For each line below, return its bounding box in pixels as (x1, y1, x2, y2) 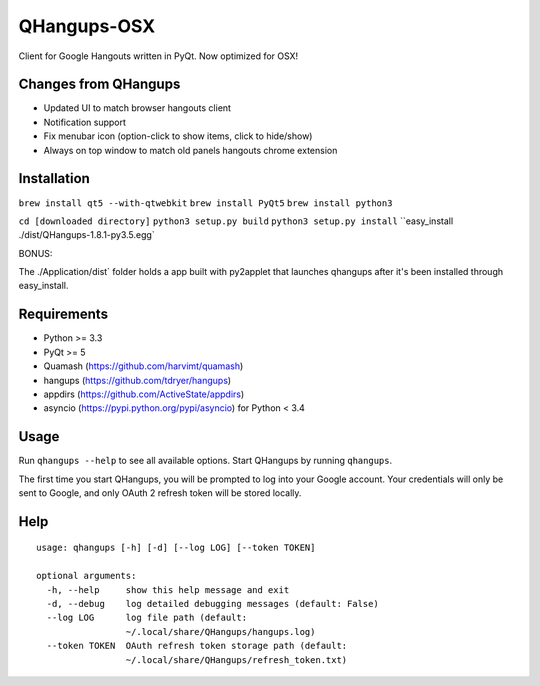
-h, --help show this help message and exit (46, 584, 290, 595)
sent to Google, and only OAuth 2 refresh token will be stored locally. (18, 487, 302, 499)
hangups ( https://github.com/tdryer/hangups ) (43, 374, 232, 386)
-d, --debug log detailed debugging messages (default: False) (46, 598, 379, 609)
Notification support (43, 116, 127, 128)
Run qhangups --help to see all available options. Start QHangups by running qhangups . (18, 455, 393, 467)
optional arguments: (36, 570, 137, 582)
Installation (18, 170, 90, 187)
